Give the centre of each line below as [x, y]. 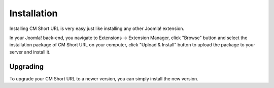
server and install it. [30, 52]
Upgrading [27, 66]
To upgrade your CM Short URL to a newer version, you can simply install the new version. [104, 78]
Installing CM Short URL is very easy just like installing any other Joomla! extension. [97, 28]
